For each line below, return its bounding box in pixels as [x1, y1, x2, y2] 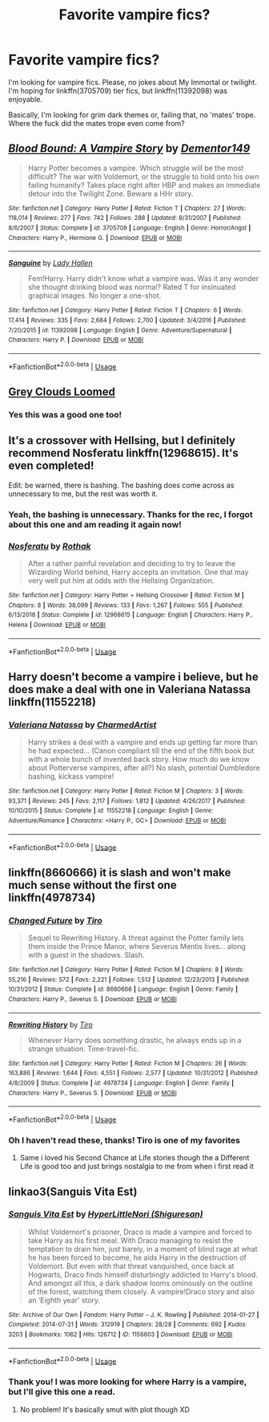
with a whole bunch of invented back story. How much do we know [27, 754, 250, 764]
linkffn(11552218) [8, 695, 96, 708]
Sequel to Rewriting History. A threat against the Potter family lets [27, 933, 244, 943]
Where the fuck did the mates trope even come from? [8, 118, 186, 128]
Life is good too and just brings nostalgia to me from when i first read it [19, 1162, 255, 1171]
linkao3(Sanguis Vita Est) [8, 1184, 138, 1198]
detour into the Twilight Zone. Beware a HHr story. [27, 189, 194, 198]
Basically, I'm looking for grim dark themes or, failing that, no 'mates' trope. [8, 110, 256, 120]
